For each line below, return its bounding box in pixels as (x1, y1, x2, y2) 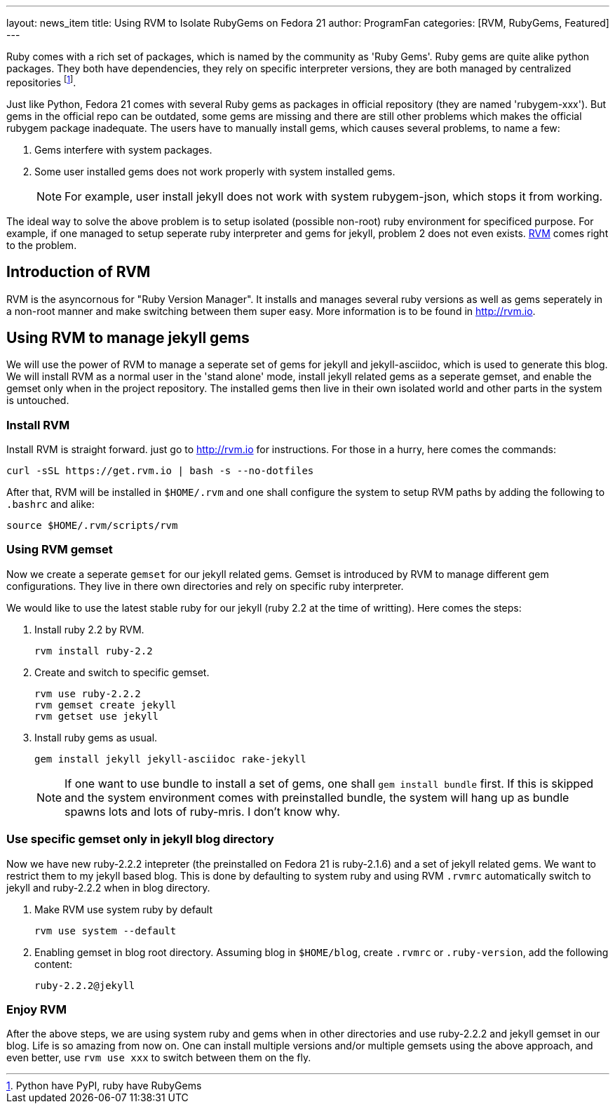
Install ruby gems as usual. (34, 731, 158, 744)
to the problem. (6, 238, 77, 251)
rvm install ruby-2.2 (34, 645, 153, 657)
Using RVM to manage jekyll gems (6, 328, 250, 347)
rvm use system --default (34, 925, 177, 936)
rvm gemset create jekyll (34, 699, 177, 711)
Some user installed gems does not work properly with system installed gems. (34, 165, 396, 177)
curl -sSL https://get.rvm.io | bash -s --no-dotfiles (6, 465, 314, 477)
